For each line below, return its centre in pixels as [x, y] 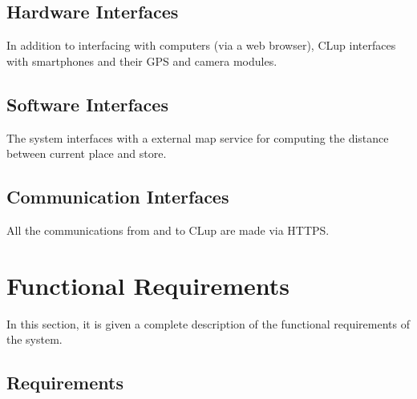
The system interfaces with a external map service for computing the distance [198, 137]
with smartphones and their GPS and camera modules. [142, 60]
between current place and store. [87, 153]
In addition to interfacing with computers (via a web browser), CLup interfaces [201, 45]
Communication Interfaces [118, 197]
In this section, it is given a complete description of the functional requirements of [208, 323]
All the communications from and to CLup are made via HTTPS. [168, 230]
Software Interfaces [87, 104]
